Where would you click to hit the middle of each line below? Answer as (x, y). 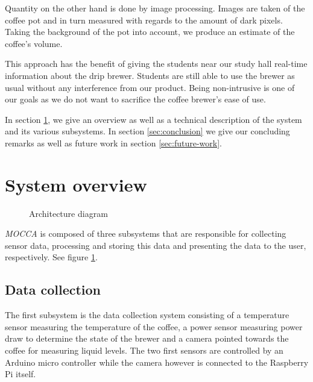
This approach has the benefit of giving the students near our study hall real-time (156, 64)
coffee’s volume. (34, 43)
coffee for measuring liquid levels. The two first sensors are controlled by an (144, 350)
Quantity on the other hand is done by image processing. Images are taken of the (155, 8)
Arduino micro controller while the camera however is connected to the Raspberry (157, 362)
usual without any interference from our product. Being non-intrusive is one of (150, 87)
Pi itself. (21, 374)
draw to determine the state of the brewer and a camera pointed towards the (147, 338)
